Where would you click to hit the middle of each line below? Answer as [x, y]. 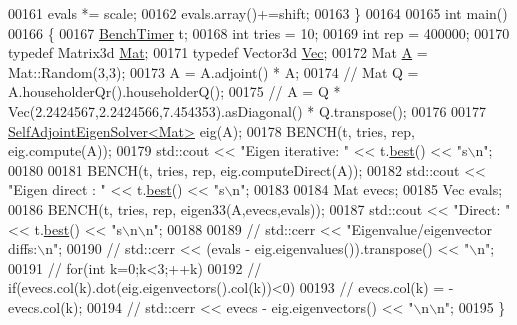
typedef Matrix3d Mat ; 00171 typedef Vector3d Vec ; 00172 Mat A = [218, 52]
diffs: [23, 248]
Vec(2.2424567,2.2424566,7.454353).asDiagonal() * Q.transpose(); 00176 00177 [247, 110]
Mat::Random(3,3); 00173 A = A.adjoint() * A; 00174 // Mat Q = [213, 71]
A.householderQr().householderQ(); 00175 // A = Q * [174, 91]
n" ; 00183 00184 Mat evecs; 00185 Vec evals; [367, 189]
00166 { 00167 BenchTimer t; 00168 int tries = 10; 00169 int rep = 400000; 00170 [259, 32]
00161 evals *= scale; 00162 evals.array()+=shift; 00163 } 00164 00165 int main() [258, 13]
